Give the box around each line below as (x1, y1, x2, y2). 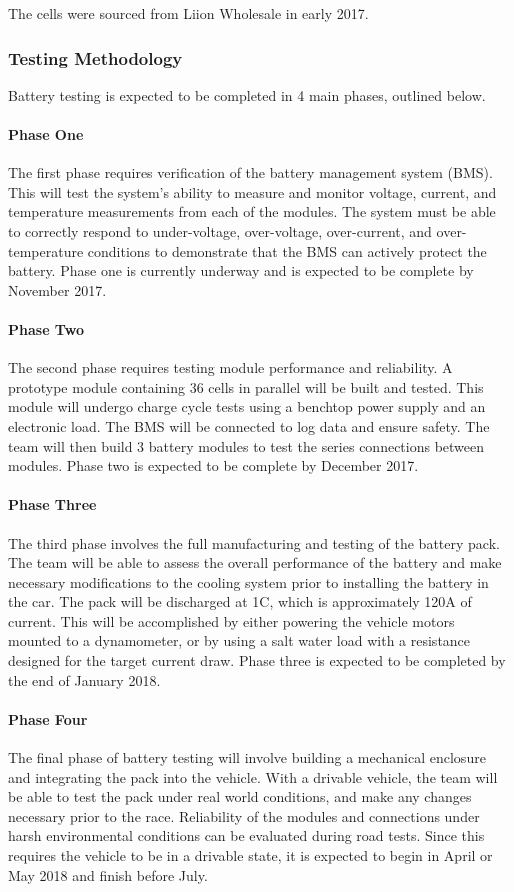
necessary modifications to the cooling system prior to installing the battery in (8, 571, 489, 592)
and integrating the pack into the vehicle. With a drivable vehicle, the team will (8, 766, 498, 787)
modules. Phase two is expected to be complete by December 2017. (8, 455, 419, 476)
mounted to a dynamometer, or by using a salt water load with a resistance (8, 630, 471, 651)
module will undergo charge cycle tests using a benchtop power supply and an (8, 396, 486, 417)
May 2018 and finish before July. (8, 864, 208, 885)
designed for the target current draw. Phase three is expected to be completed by (8, 650, 506, 671)
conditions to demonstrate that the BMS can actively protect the (87, 240, 487, 261)
